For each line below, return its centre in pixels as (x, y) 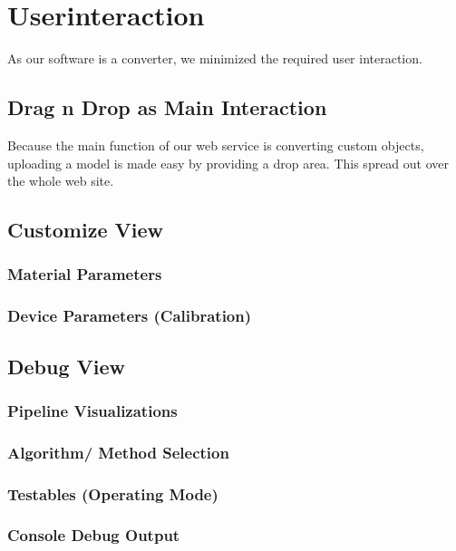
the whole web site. (61, 181)
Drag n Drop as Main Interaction (167, 107)
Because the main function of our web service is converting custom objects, (216, 145)
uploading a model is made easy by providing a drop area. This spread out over (228, 163)
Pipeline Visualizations (92, 410)
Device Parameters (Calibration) (130, 316)
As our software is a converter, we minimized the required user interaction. (215, 58)
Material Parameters (85, 274)
